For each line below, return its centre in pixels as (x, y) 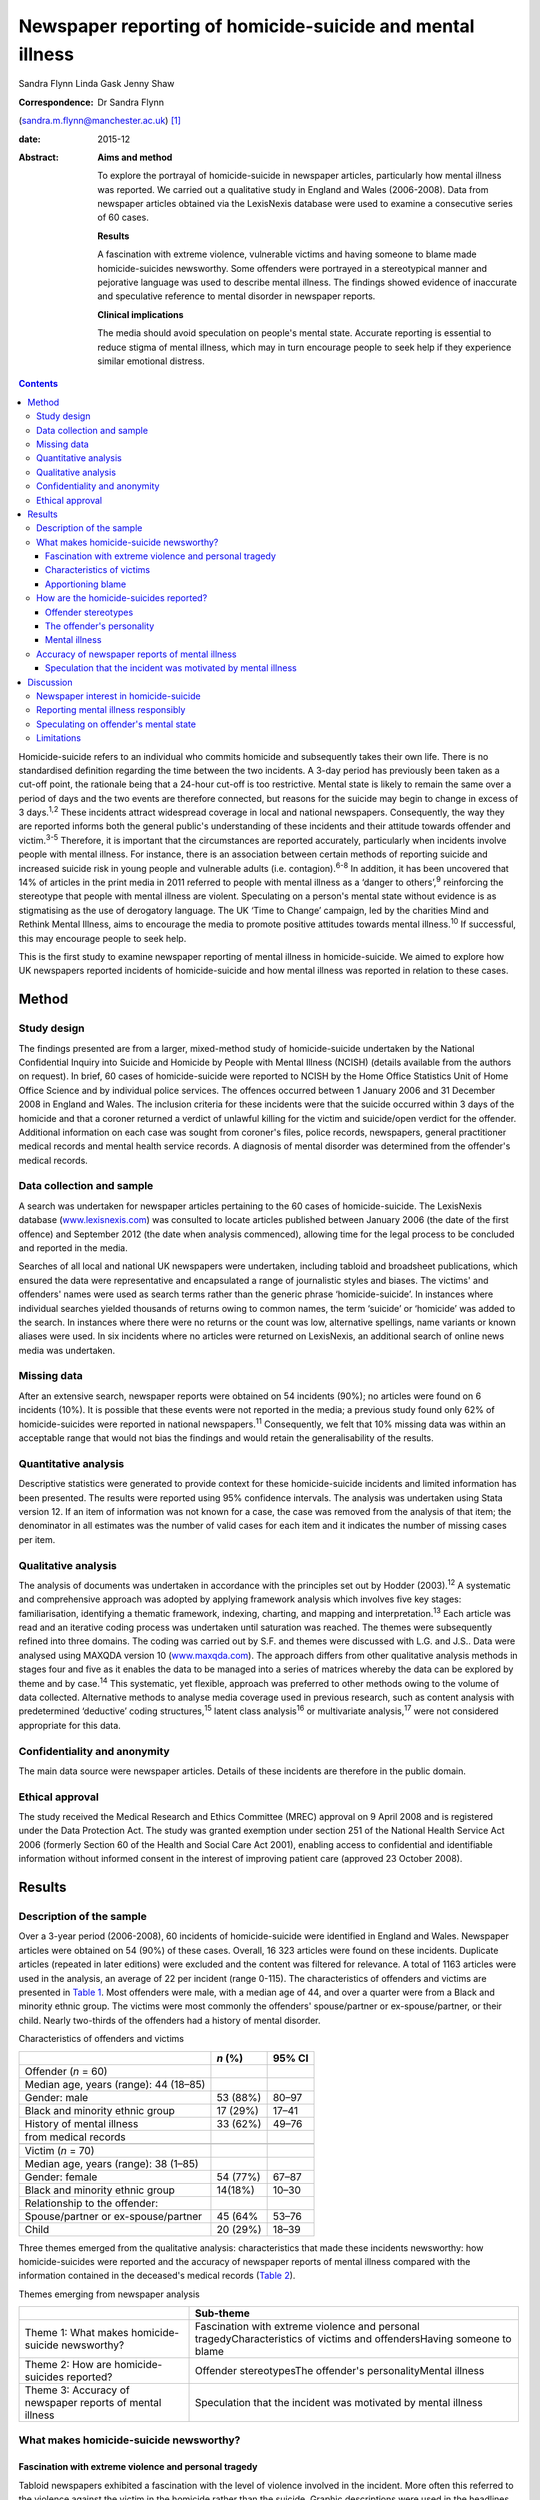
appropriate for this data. (70, 1725)
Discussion (50, 682)
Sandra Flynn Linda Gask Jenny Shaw (96, 84)
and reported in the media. (73, 1247)
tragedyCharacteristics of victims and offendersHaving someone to (353, 2339)
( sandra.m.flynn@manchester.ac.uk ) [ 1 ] (100, 121)
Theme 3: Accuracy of (77, 2390)
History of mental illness (81, 2123)
